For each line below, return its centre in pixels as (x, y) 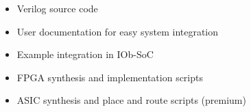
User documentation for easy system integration (118, 31)
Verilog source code (57, 8)
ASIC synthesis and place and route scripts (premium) (131, 100)
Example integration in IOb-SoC (85, 54)
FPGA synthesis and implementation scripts (110, 77)
